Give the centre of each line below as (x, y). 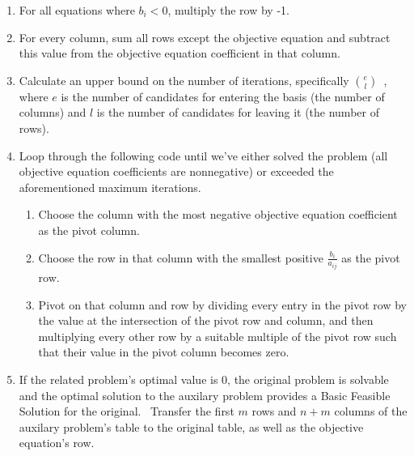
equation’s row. (57, 443)
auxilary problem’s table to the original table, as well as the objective (191, 426)
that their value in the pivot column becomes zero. (164, 352)
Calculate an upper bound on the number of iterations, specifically (184, 80)
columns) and (53, 112)
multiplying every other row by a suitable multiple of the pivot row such (218, 336)
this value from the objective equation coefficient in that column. (180, 53)
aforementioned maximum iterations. (110, 187)
